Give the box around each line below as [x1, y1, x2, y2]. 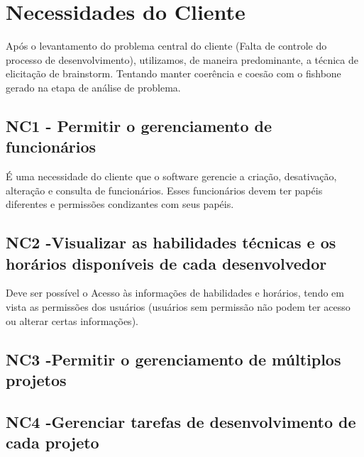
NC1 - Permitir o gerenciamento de [6, 114, 272, 136]
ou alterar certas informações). [6, 313, 138, 328]
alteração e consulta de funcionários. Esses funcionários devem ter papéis [6, 182, 323, 197]
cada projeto [6, 431, 99, 453]
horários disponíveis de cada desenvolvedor [6, 252, 327, 274]
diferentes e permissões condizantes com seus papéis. [6, 197, 234, 211]
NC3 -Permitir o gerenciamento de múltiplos [6, 348, 341, 370]
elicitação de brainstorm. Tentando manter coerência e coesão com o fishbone [6, 66, 341, 81]
